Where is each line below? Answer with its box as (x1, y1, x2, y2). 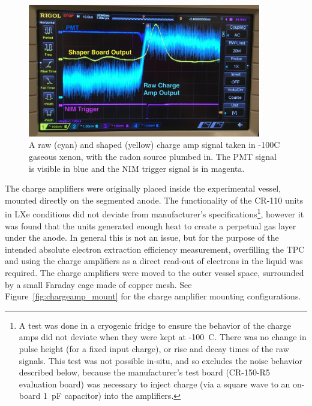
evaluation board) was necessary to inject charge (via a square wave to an (19, 377, 290, 390)
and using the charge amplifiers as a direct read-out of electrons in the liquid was (5, 254, 303, 267)
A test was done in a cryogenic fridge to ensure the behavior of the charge (19, 319, 291, 331)
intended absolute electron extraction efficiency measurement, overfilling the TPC (5, 243, 305, 255)
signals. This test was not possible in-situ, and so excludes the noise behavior (19, 354, 302, 366)
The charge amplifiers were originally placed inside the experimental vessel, (5, 182, 281, 195)
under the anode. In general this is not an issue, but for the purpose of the (5, 231, 279, 244)
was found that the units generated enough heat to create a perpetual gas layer (5, 219, 296, 232)
